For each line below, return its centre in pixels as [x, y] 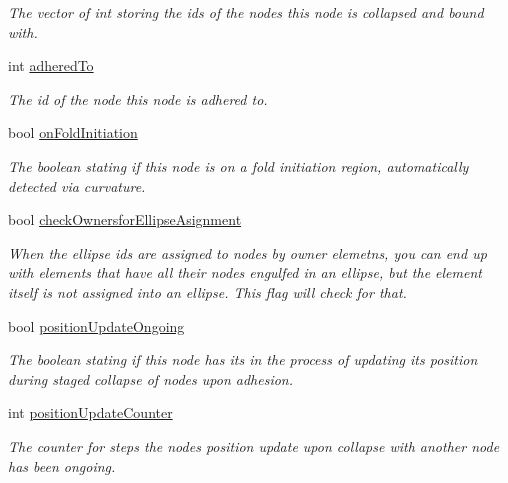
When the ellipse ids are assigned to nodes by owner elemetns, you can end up [247, 252]
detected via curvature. [77, 185]
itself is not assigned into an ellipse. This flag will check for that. [207, 291]
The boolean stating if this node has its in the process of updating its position [243, 359]
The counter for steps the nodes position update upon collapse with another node [254, 445]
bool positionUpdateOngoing [96, 325]
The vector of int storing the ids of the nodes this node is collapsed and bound [246, 12]
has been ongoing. [62, 465]
